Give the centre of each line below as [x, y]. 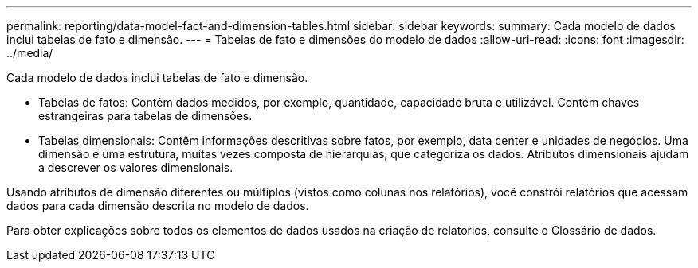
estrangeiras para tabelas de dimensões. [145, 116]
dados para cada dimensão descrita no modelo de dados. [158, 206]
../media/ [30, 53]
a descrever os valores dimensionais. [136, 167]
